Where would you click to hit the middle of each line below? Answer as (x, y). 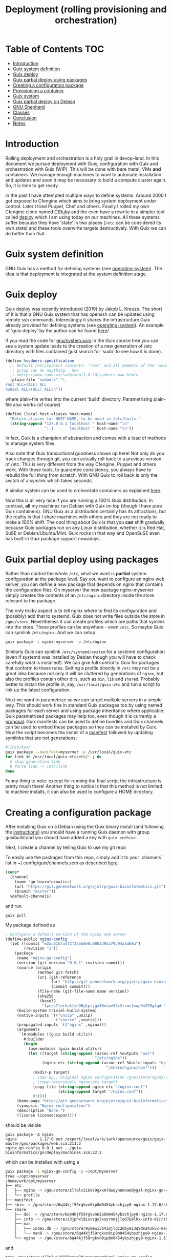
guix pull (16, 915)
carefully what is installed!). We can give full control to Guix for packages (82, 663)
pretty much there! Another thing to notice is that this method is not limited (84, 786)
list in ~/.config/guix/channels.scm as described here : (62, 863)
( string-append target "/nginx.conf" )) (101, 1091)
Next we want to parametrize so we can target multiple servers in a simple (84, 700)
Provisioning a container (38, 90)
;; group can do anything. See (45, 370)
